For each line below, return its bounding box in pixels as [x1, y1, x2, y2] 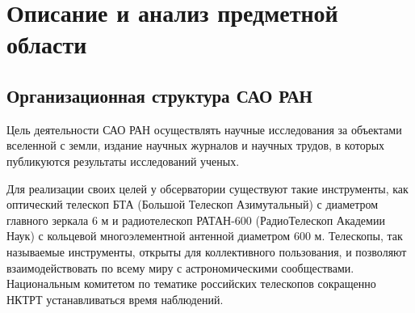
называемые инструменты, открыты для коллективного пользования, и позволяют [6, 243, 407, 260]
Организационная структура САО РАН [6, 82, 312, 108]
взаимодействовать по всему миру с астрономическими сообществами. [6, 259, 354, 276]
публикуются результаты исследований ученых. [6, 152, 240, 169]
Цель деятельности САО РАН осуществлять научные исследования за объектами [6, 121, 402, 137]
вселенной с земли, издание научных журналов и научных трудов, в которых [6, 137, 385, 154]
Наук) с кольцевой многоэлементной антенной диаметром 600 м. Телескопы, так [6, 227, 403, 244]
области [6, 27, 87, 61]
